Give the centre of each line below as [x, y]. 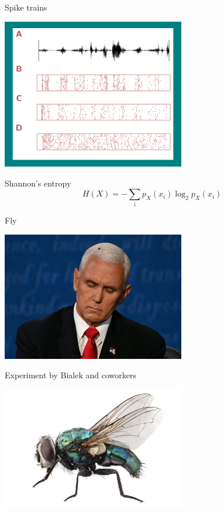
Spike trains [26, 7]
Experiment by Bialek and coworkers [70, 375]
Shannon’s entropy [38, 183]
